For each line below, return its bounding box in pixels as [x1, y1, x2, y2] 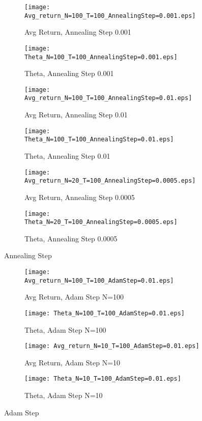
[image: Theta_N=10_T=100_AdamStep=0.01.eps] [24, 375, 181, 383]
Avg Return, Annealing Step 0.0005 [24, 191, 135, 202]
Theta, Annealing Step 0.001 [24, 68, 114, 79]
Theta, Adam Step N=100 [24, 324, 106, 335]
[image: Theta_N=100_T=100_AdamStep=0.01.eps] [24, 309, 185, 317]
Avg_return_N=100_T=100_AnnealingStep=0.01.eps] [24, 94, 192, 102]
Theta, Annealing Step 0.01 [24, 151, 110, 161]
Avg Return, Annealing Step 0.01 [24, 109, 128, 120]
